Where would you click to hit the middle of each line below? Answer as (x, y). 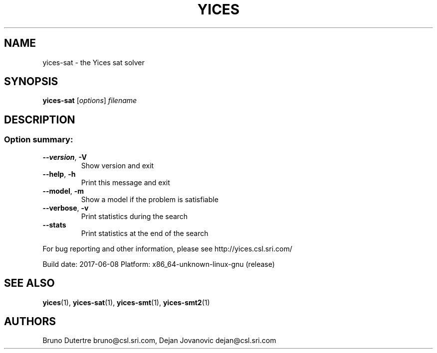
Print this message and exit (125, 182)
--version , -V (65, 157)
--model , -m (63, 191)
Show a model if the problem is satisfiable (150, 199)
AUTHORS (30, 321)
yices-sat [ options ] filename (90, 101)
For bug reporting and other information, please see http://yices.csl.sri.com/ (167, 248)
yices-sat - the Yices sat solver (94, 62)
